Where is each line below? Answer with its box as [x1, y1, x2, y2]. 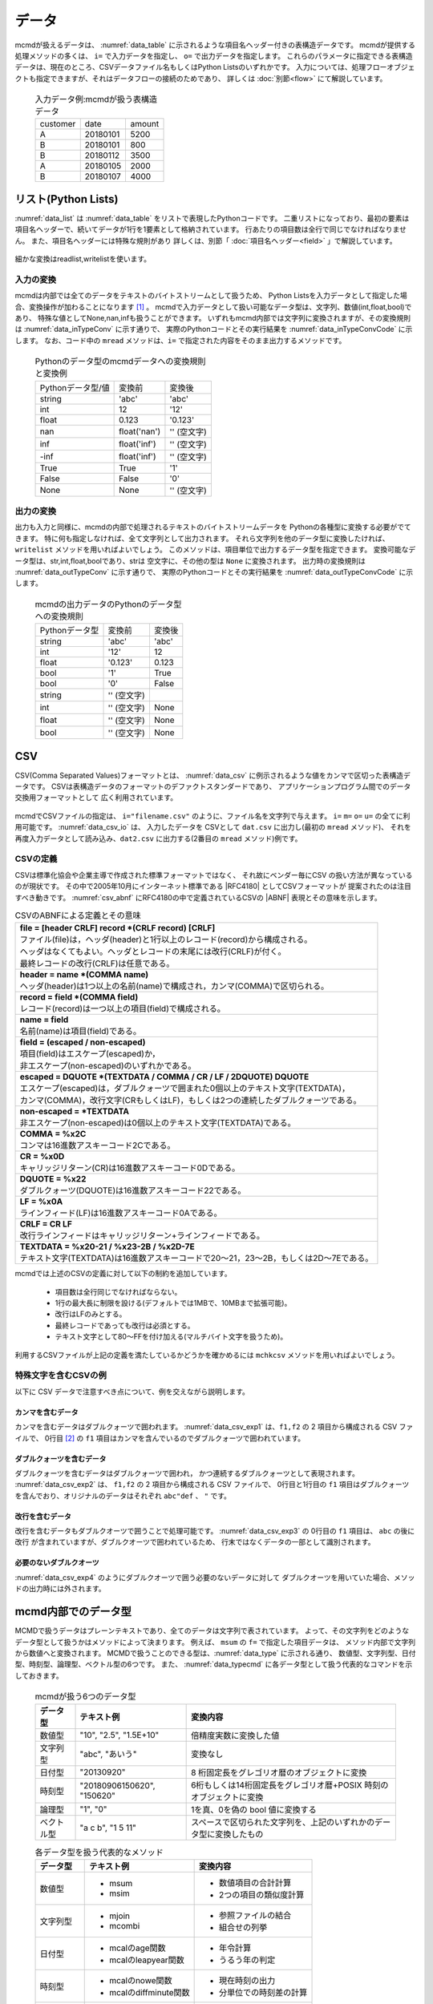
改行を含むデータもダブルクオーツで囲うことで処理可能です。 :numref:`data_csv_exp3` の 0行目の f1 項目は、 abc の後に [14, 1526, 415, 1536]
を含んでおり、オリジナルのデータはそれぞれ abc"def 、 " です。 [14, 1491, 232, 1501]
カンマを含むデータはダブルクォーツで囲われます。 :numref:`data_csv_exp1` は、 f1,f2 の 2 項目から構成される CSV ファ [14, 1422, 414, 1432]
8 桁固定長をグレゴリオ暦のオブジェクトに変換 [191, 1767, 367, 1778]
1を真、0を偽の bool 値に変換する [191, 1804, 317, 1815]
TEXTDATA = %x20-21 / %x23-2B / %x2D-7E [19, 1241, 196, 1252]
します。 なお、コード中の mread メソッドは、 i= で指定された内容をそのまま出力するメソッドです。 [14, 335, 346, 345]
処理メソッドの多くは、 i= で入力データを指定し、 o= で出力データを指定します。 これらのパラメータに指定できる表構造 [14, 51, 413, 60]
